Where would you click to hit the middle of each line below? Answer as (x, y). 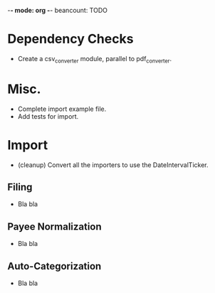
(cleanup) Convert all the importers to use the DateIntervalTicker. (113, 165)
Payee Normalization (54, 227)
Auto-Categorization (54, 266)
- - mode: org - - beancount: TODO (58, 10)
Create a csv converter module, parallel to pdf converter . (95, 59)
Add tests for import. (48, 116)
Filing (20, 187)
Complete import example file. (62, 109)
